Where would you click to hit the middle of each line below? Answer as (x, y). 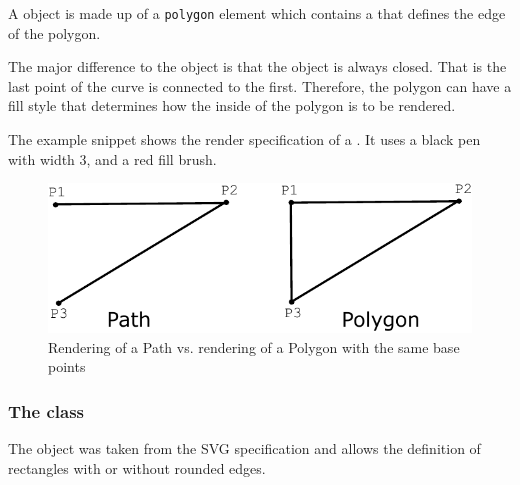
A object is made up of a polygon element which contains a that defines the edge (257, 13)
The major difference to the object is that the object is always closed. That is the (257, 66)
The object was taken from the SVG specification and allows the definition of (244, 447)
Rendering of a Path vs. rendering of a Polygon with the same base (254, 346)
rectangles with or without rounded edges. (137, 467)
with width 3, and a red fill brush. (112, 158)
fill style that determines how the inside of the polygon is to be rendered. (232, 105)
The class (46, 410)
